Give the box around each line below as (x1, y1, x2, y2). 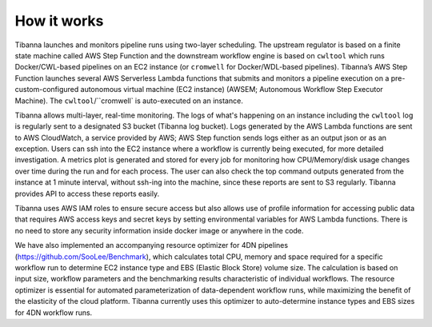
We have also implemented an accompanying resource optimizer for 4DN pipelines (14, 241, 288, 250)
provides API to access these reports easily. (14, 189, 160, 198)
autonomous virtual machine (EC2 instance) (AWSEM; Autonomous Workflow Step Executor (80, 85, 383, 94)
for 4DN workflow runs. (14, 308, 93, 317)
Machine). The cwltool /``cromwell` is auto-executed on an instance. (14, 96, 243, 106)
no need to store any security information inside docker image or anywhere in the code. (14, 225, 304, 235)
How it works (14, 12, 104, 30)
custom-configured (14, 85, 79, 94)
